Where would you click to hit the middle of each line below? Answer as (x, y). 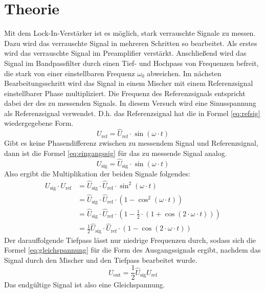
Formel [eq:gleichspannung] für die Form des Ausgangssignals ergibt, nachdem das (132, 250)
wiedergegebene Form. (39, 123)
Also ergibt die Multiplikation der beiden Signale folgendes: (97, 174)
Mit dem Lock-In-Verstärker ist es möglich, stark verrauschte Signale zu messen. (130, 33)
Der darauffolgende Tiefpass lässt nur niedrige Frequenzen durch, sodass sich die (130, 240)
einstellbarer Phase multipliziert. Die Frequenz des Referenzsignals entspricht (125, 93)
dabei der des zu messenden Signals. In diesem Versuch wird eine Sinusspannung (130, 103)
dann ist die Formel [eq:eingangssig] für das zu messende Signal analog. (116, 153)
